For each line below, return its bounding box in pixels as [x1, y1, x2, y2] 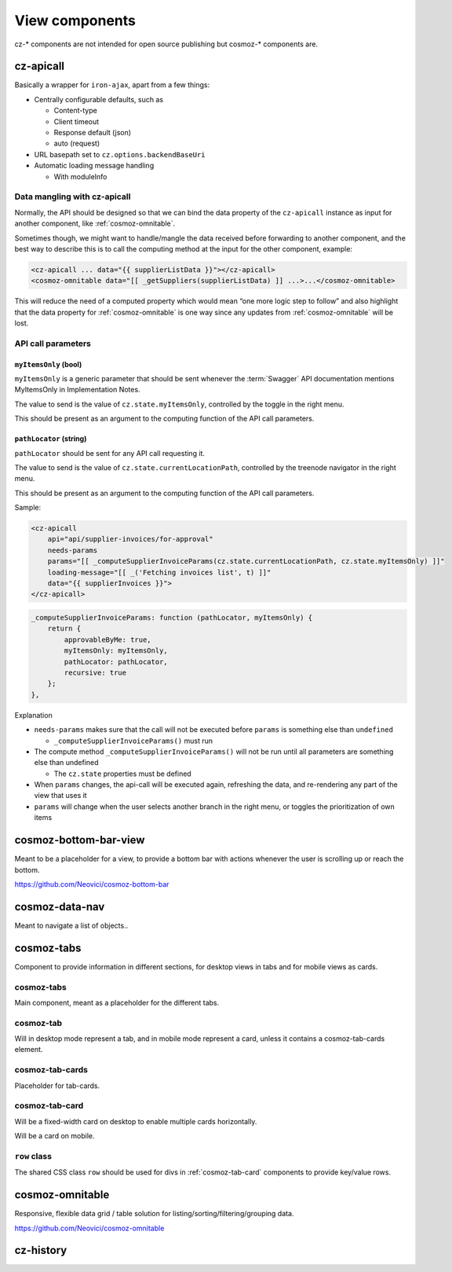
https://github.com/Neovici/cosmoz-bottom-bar [14, 879, 169, 888]
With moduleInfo [53, 171, 108, 181]
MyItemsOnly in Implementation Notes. [14, 385, 140, 395]
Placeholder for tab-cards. [14, 1081, 100, 1090]
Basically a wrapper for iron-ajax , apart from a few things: [14, 80, 210, 90]
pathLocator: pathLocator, [64, 657, 168, 666]
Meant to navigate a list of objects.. [14, 921, 129, 930]
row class [14, 1150, 53, 1161]
